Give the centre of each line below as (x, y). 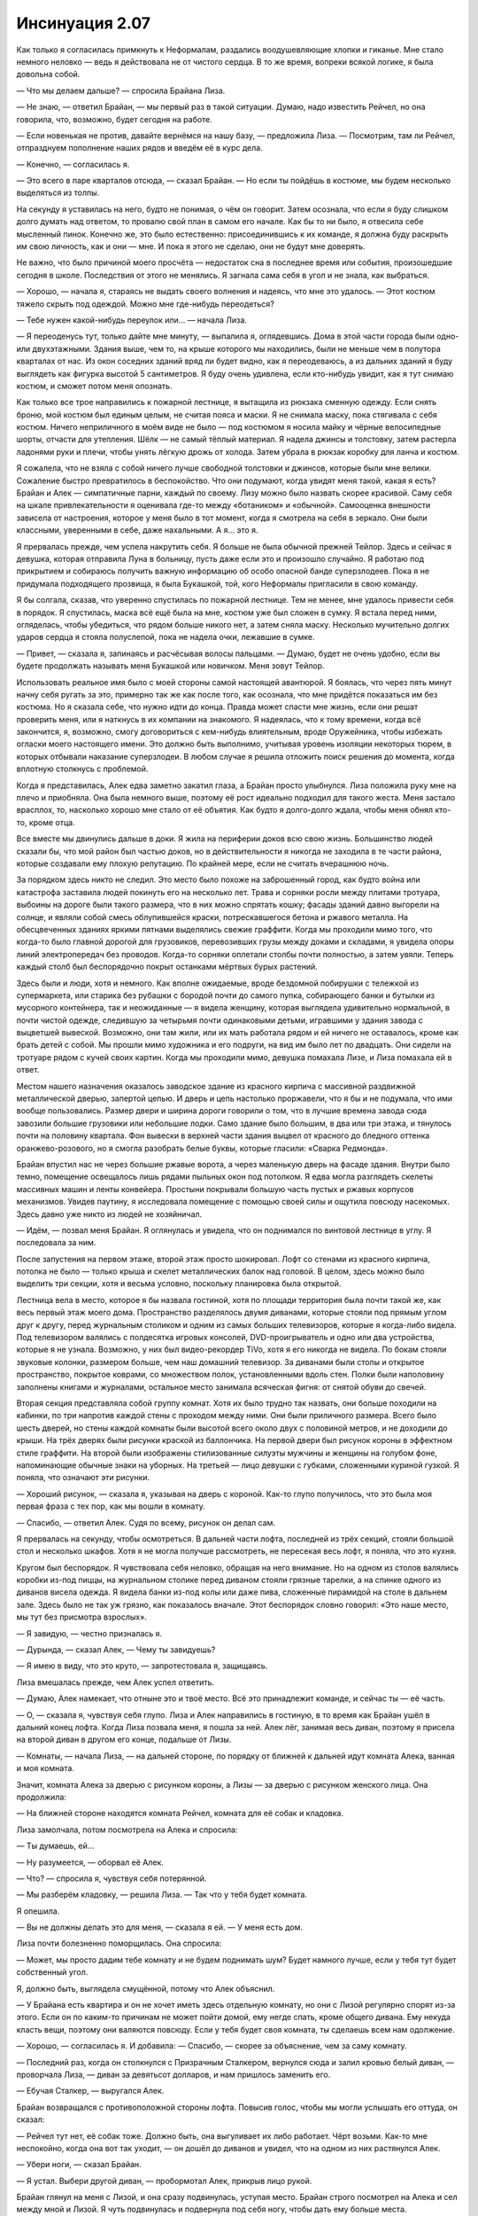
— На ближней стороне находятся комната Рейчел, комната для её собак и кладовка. (180, 1814)
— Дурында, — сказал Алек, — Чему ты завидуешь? (116, 1650)
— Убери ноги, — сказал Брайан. (79, 2165)
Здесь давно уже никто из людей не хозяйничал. (109, 1213)
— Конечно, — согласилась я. (73, 164)
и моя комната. (46, 1768)
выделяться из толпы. (58, 193)
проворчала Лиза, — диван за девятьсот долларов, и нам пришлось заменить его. (173, 2074)
